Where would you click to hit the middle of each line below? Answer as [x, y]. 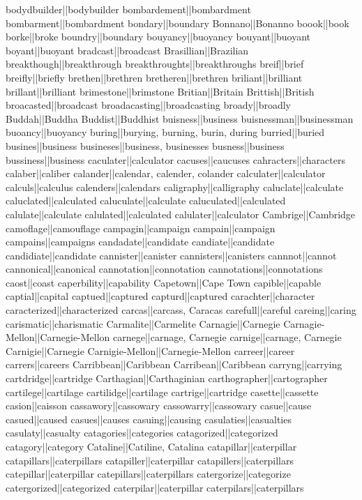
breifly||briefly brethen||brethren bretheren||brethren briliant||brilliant [154, 77]
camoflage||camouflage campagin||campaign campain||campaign [141, 228]
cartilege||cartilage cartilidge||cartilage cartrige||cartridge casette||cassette [162, 392]
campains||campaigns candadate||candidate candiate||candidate [140, 242]
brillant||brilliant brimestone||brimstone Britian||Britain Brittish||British [160, 91]
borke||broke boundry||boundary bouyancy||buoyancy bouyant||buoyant [158, 37]
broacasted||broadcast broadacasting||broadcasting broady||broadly [148, 105]
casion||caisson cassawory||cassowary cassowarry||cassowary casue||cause [159, 406]
